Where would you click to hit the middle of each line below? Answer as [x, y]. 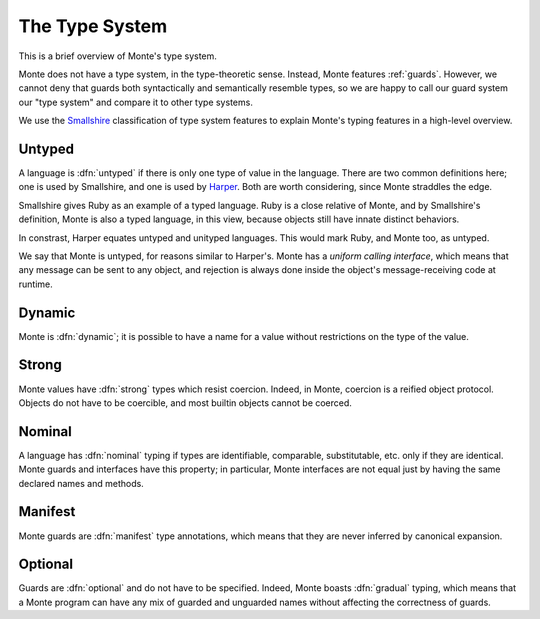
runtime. [36, 284]
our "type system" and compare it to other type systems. [136, 102]
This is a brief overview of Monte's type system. [117, 56]
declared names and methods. [81, 483]
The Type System [93, 26]
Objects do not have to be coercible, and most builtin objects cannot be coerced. [185, 402]
